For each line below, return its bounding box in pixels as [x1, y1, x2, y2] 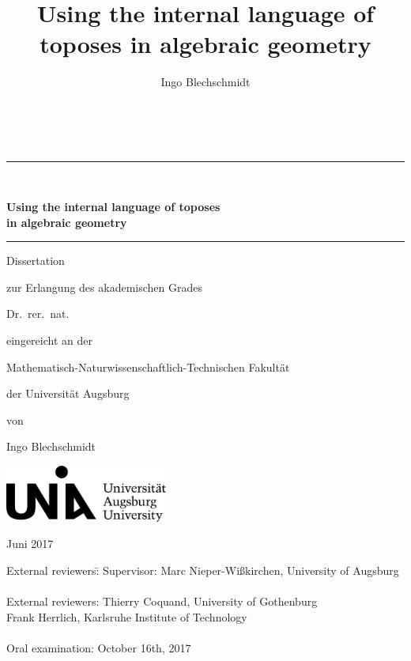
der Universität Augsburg [6, 385, 130, 402]
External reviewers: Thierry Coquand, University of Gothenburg [6, 593, 318, 610]
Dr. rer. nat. [6, 305, 70, 322]
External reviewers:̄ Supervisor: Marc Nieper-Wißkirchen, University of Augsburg [6, 562, 399, 579]
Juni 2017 [6, 535, 54, 552]
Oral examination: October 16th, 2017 [6, 640, 191, 656]
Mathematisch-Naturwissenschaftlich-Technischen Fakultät [6, 358, 290, 375]
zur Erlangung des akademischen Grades [6, 278, 202, 295]
